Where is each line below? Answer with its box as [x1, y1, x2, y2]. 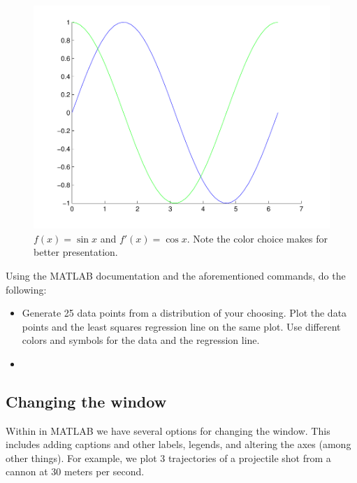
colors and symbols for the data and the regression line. [22, 333, 260, 347]
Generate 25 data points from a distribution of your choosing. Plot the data [22, 305, 347, 320]
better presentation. [34, 245, 118, 259]
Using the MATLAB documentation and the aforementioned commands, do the [6, 268, 346, 282]
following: [6, 282, 47, 296]
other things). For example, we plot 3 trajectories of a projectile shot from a [6, 450, 331, 465]
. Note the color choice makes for [187, 231, 328, 245]
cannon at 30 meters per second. [6, 464, 145, 479]
